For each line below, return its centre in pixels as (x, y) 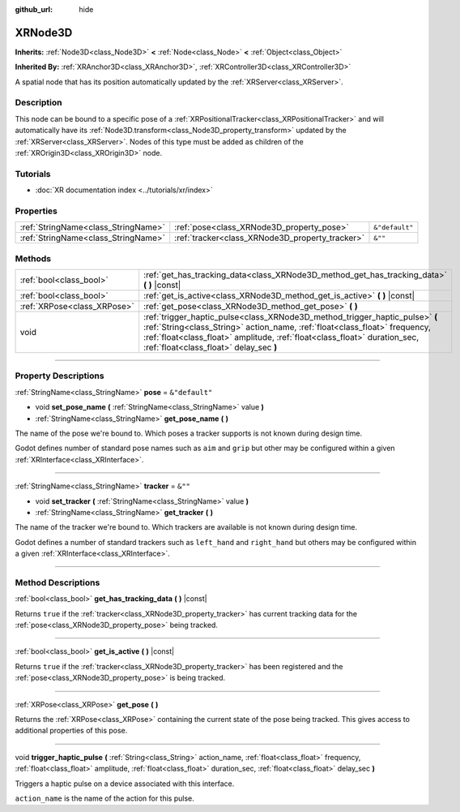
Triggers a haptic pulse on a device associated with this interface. (125, 784)
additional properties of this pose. (71, 731)
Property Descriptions (60, 376)
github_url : (34, 9)
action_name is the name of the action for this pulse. (104, 798)
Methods (33, 258)
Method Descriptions (57, 582)
